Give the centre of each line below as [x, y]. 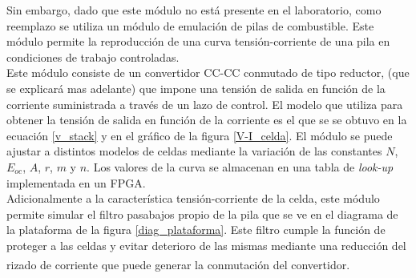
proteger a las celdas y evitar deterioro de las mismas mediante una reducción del [206, 245]
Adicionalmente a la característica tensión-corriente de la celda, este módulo [193, 198]
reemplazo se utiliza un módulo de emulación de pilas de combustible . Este [190, 25]
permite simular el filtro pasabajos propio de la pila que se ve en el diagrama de [202, 214]
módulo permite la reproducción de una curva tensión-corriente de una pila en [198, 41]
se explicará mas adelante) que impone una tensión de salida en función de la [196, 88]
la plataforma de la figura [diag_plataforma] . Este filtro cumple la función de [196, 230]
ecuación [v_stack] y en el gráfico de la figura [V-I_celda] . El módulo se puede [200, 135]
